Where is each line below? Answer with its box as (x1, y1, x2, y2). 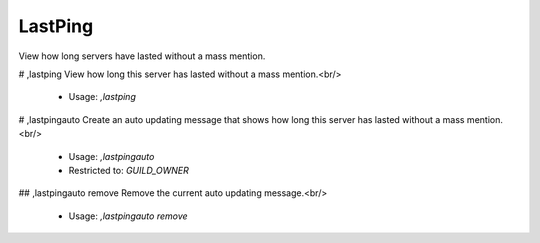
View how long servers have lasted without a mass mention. (18, 50, 266, 62)
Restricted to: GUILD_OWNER (68, 164, 190, 176)
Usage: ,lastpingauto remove (68, 210, 189, 222)
